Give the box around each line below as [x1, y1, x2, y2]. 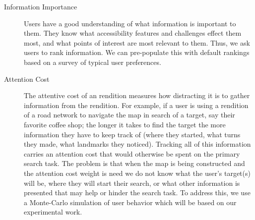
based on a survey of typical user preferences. [24, 56, 161, 67]
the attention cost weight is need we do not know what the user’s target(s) [24, 167, 251, 178]
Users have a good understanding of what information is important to [24, 18, 236, 28]
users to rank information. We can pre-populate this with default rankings [24, 47, 250, 57]
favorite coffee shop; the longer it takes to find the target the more [24, 119, 226, 129]
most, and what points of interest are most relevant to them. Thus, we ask [24, 37, 250, 48]
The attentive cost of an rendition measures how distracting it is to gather [24, 90, 250, 101]
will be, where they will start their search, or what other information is [24, 177, 240, 188]
